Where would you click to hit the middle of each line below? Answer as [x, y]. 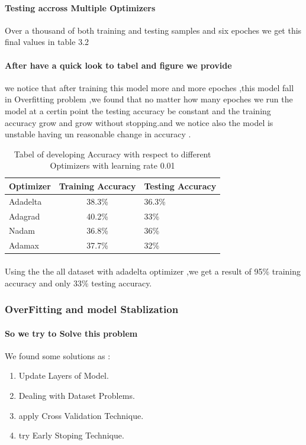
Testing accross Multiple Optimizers [80, 7]
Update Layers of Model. [64, 375]
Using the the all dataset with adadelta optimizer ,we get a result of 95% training [153, 271]
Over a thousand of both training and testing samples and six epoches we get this [153, 30]
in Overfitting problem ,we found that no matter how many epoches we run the [149, 99]
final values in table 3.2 [47, 42]
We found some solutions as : [58, 355]
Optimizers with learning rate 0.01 [112, 165]
